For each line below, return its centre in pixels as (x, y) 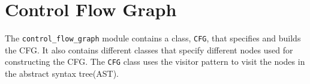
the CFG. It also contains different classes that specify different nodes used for (149, 49)
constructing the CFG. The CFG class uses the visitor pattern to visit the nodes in (155, 61)
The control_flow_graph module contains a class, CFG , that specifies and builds (153, 38)
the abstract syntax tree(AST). (62, 73)
